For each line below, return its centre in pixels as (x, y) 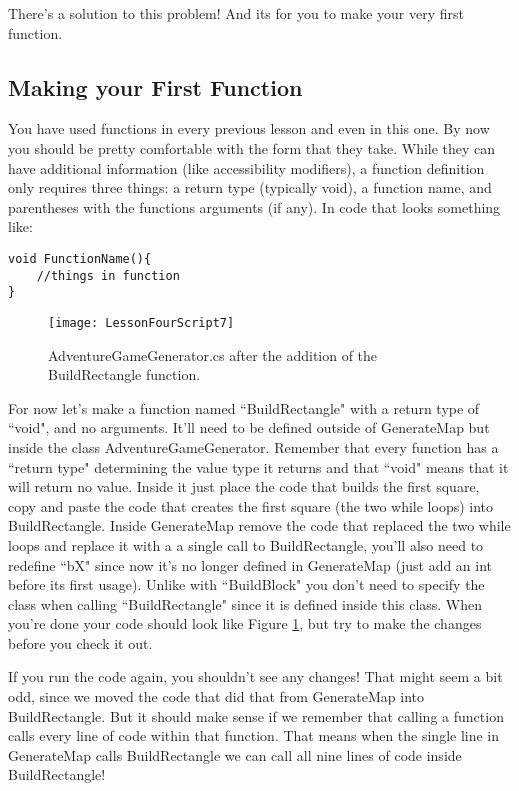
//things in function (108, 275)
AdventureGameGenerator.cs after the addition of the (213, 354)
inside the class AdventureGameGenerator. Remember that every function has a (253, 446)
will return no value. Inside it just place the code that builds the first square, (244, 486)
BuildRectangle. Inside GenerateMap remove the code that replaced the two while (259, 525)
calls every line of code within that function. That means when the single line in (254, 735)
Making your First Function (155, 86)
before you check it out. (80, 642)
